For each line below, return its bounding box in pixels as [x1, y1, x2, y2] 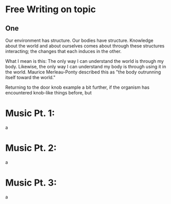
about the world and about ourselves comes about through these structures [5, 43, 165, 49]
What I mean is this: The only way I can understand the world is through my [5, 58, 164, 64]
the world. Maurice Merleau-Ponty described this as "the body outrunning [5, 69, 161, 75]
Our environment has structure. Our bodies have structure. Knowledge [5, 37, 154, 43]
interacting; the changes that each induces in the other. [5, 48, 121, 54]
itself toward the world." [5, 74, 56, 80]
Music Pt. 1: [5, 108, 55, 119]
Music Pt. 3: [5, 177, 57, 189]
